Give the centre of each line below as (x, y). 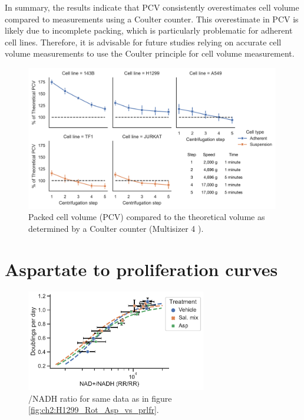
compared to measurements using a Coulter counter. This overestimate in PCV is (152, 19)
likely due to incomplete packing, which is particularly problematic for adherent (149, 30)
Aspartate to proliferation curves (141, 269)
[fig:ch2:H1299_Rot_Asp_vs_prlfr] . (94, 410)
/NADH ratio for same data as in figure (100, 398)
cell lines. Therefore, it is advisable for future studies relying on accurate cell (143, 42)
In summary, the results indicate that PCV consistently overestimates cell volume (152, 7)
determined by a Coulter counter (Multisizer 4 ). (116, 228)
